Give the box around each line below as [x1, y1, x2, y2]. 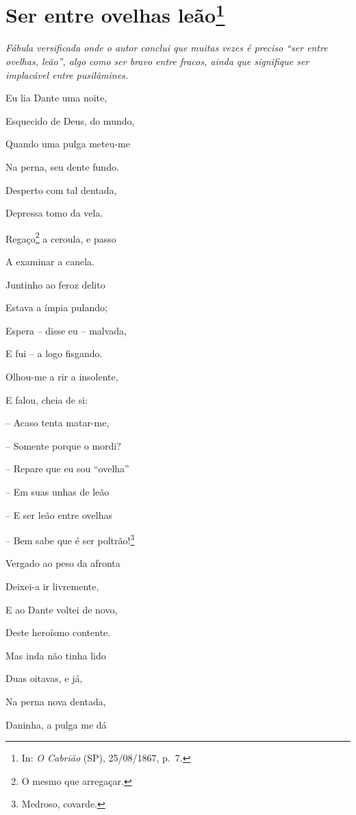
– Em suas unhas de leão [5, 484, 110, 498]
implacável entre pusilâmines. [5, 67, 129, 82]
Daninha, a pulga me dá [5, 717, 107, 731]
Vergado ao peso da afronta [5, 556, 120, 570]
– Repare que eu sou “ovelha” [5, 461, 129, 476]
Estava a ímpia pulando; [5, 300, 107, 315]
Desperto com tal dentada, [5, 182, 117, 197]
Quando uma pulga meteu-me [5, 136, 130, 151]
